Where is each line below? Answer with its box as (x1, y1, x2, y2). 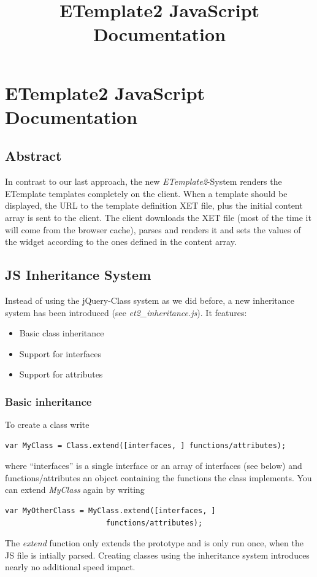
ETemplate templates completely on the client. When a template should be (5, 187, 288, 199)
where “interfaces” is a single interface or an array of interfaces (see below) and (5, 459, 302, 472)
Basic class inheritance (19, 327, 104, 339)
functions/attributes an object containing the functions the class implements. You (5, 471, 312, 484)
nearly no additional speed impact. (5, 560, 136, 573)
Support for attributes (19, 368, 103, 381)
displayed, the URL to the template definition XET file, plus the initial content (5, 199, 303, 212)
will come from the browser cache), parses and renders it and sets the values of (5, 223, 301, 236)
